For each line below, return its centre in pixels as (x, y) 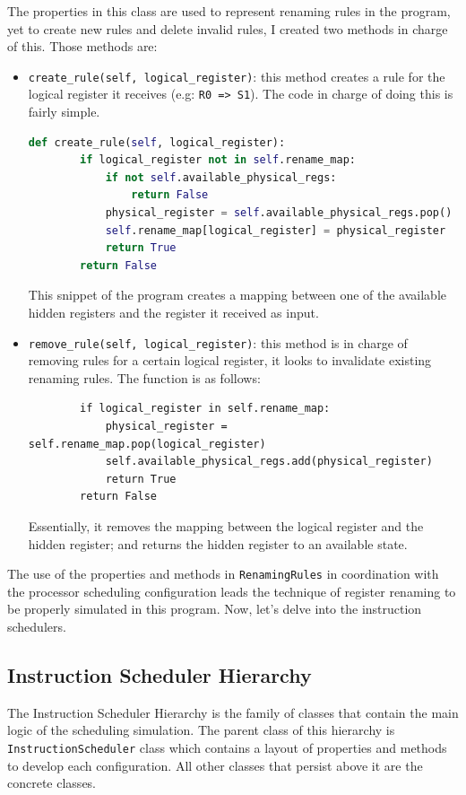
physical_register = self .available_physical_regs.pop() (279, 213)
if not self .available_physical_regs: (221, 177)
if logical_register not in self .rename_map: (218, 160)
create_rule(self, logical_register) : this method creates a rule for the (237, 76)
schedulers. (37, 627)
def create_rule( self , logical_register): (157, 142)
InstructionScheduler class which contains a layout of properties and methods (227, 748)
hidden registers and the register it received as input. (173, 313)
